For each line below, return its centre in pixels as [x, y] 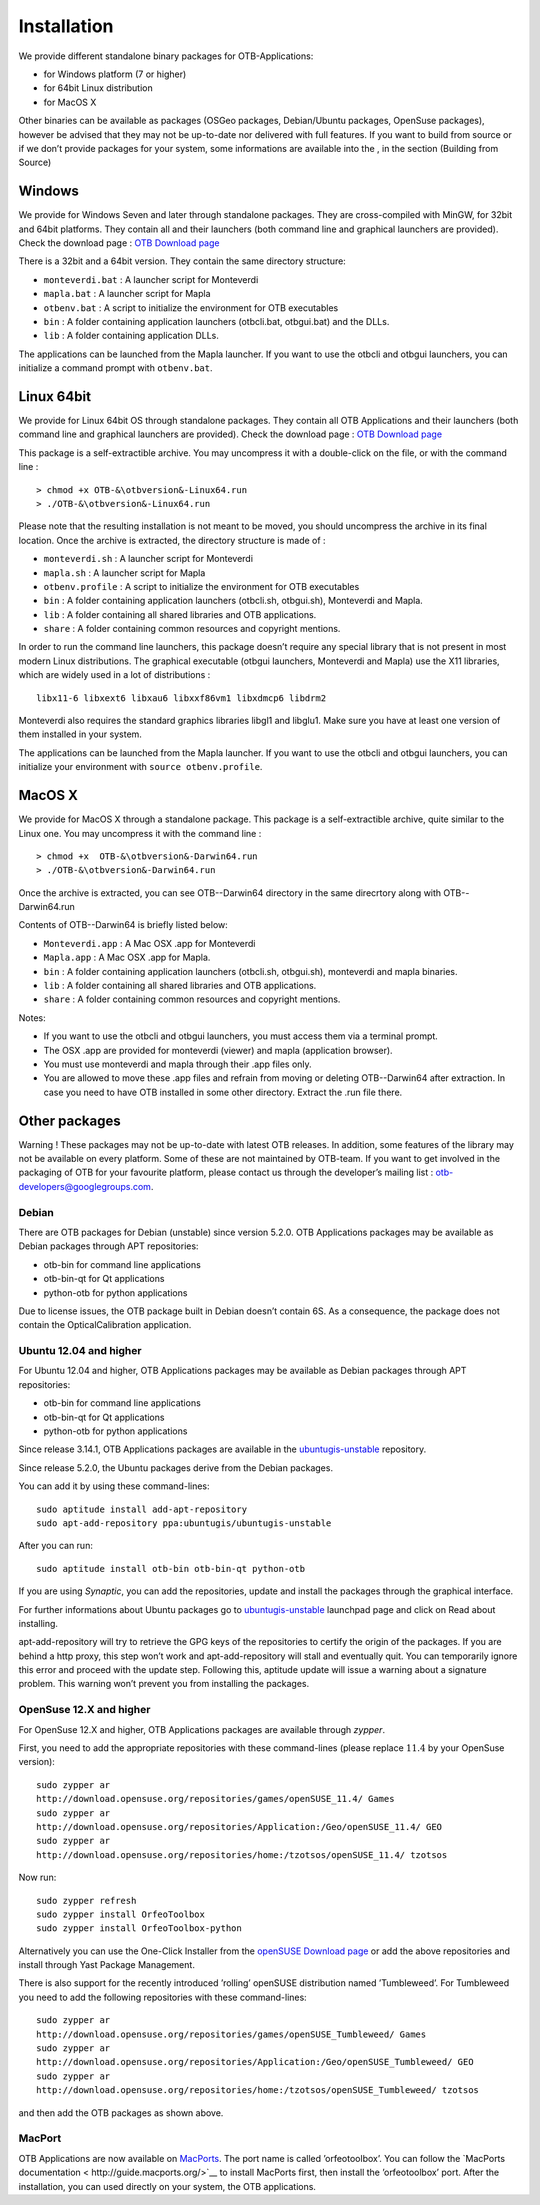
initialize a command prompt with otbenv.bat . [115, 368]
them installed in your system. [80, 734]
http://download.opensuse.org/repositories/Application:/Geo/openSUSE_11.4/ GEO [239, 1826]
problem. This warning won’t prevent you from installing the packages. [164, 1684]
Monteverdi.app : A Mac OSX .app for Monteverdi [149, 943]
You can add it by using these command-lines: [114, 1486]
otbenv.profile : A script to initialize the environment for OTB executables [201, 586]
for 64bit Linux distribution [98, 88]
